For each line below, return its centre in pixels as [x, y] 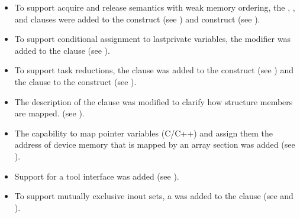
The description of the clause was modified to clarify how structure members [154, 101]
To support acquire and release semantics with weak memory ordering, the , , [155, 7]
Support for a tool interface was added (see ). [97, 176]
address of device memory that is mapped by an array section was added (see [155, 144]
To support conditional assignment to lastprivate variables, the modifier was [152, 39]
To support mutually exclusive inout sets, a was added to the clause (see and [154, 196]
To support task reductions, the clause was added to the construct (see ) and [154, 70]
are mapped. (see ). [49, 113]
